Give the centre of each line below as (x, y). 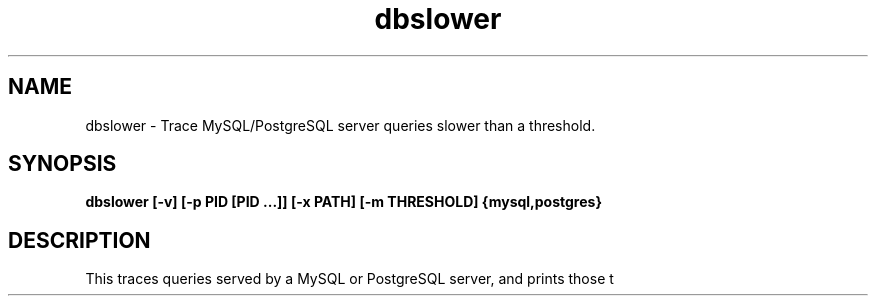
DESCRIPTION (79, 240)
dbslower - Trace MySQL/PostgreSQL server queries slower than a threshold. (340, 125)
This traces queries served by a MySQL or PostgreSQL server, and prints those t (349, 279)
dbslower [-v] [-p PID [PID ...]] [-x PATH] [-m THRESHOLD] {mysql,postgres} (343, 202)
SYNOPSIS (62, 164)
